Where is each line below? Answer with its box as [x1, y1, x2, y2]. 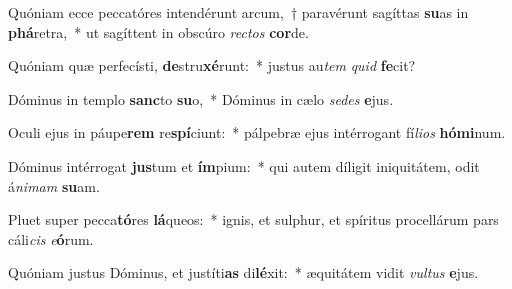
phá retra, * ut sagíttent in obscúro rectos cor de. [8, 21, 309, 42]
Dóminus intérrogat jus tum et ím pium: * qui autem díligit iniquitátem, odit [8, 155, 480, 176]
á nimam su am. [8, 175, 100, 196]
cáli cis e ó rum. [8, 228, 94, 249]
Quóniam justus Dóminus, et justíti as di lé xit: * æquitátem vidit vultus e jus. [8, 262, 479, 283]
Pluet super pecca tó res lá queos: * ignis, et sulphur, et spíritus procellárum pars [8, 209, 499, 230]
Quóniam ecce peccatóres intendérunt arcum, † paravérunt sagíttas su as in [8, 2, 469, 22]
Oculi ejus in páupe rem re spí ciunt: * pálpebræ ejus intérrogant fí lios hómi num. [8, 122, 506, 143]
